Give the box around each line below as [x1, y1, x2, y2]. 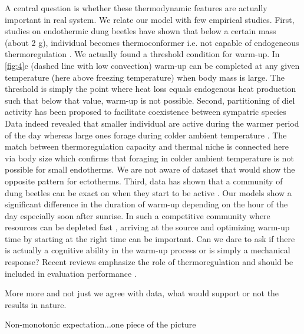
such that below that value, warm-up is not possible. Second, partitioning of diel [5, 94, 295, 106]
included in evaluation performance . [5, 267, 137, 279]
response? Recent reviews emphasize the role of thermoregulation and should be [5, 256, 293, 268]
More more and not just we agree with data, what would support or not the [5, 287, 279, 299]
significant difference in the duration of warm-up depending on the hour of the [5, 198, 288, 210]
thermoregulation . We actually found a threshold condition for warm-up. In [5, 48, 280, 60]
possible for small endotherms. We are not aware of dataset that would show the [5, 163, 295, 176]
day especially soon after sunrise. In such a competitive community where [5, 209, 270, 221]
